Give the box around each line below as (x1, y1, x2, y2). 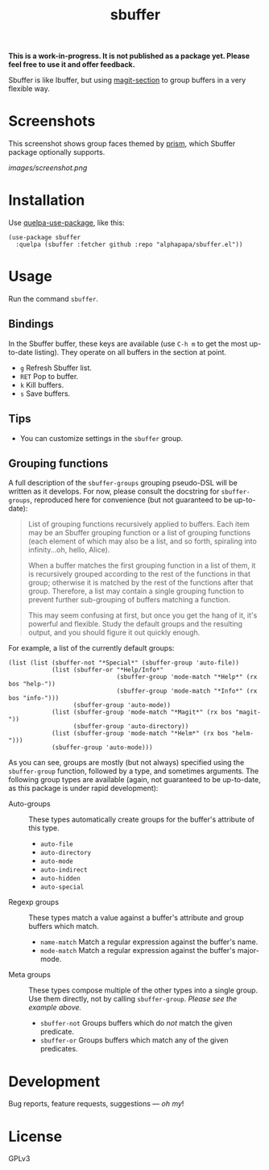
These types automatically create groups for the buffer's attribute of (28, 814, 255, 824)
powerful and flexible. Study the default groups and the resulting (27, 619, 243, 629)
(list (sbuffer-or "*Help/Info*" (51, 666, 163, 674)
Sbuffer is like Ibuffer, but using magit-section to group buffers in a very (8, 75, 246, 85)
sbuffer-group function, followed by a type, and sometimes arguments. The (8, 766, 259, 776)
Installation (8, 191, 85, 210)
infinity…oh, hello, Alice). (27, 545, 110, 555)
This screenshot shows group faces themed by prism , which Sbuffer (8, 139, 236, 148)
